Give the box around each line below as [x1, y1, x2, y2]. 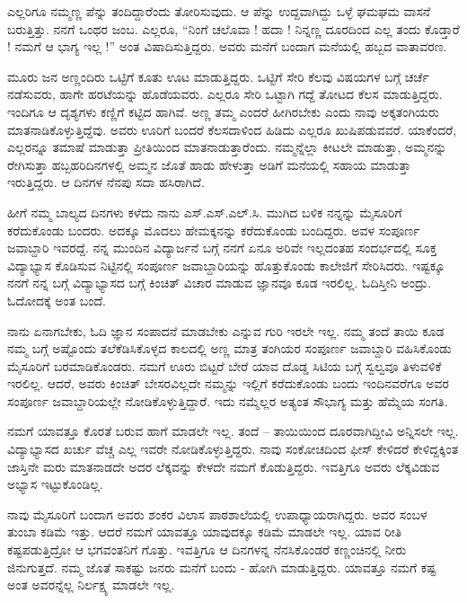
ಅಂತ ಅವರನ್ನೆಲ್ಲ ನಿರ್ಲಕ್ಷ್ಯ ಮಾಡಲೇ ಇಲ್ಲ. [7, 575, 175, 594]
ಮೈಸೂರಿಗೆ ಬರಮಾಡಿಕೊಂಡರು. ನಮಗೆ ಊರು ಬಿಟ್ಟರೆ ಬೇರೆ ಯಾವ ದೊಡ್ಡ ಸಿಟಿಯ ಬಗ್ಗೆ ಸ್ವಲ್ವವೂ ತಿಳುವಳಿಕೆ [7, 356, 442, 375]
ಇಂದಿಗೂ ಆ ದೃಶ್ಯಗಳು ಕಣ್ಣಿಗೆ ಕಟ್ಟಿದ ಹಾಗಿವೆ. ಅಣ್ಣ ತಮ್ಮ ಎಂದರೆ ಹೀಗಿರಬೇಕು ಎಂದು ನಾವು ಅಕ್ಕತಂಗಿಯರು [7, 102, 439, 120]
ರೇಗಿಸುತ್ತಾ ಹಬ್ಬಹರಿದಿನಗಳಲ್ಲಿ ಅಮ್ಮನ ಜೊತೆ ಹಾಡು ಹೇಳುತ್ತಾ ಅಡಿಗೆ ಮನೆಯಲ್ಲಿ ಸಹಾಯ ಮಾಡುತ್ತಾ [7, 155, 411, 173]
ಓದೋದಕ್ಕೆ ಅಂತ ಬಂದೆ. [7, 290, 106, 309]
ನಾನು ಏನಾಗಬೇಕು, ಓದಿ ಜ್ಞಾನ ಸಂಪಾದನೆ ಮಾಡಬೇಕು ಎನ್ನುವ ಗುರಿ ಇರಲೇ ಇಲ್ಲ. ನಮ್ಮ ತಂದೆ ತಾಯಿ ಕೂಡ [7, 321, 445, 340]
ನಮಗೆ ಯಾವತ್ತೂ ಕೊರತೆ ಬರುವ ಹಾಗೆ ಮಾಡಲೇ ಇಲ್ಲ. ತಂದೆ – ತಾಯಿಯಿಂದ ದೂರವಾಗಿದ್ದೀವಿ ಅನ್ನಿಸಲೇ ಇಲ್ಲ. [7, 421, 459, 440]
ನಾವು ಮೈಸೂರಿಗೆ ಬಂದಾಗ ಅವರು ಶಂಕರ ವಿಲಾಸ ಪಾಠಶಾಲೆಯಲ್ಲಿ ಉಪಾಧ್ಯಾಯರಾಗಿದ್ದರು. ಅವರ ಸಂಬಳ [7, 504, 427, 523]
